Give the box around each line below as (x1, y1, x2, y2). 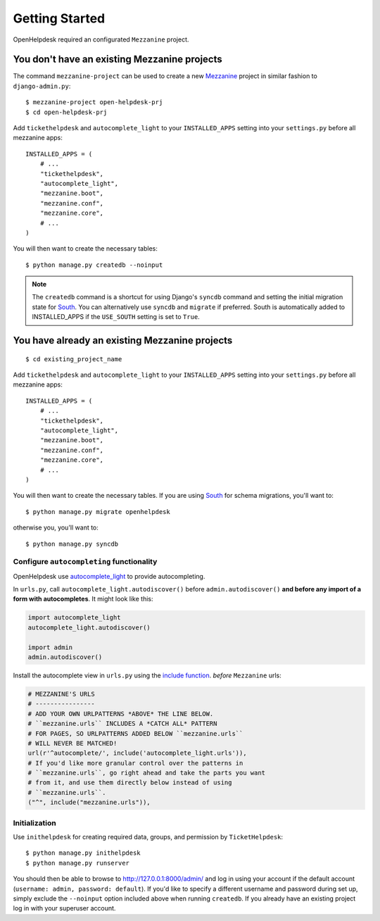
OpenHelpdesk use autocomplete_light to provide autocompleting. (13, 572, 205, 580)
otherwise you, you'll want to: (13, 523, 99, 532)
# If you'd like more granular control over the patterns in (27, 759, 243, 767)
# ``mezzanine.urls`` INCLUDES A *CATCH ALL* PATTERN (27, 720, 217, 728)
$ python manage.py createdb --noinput (25, 261, 163, 269)
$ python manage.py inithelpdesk (25, 849, 141, 857)
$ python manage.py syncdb (25, 539, 119, 548)
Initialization (13, 817, 56, 827)
